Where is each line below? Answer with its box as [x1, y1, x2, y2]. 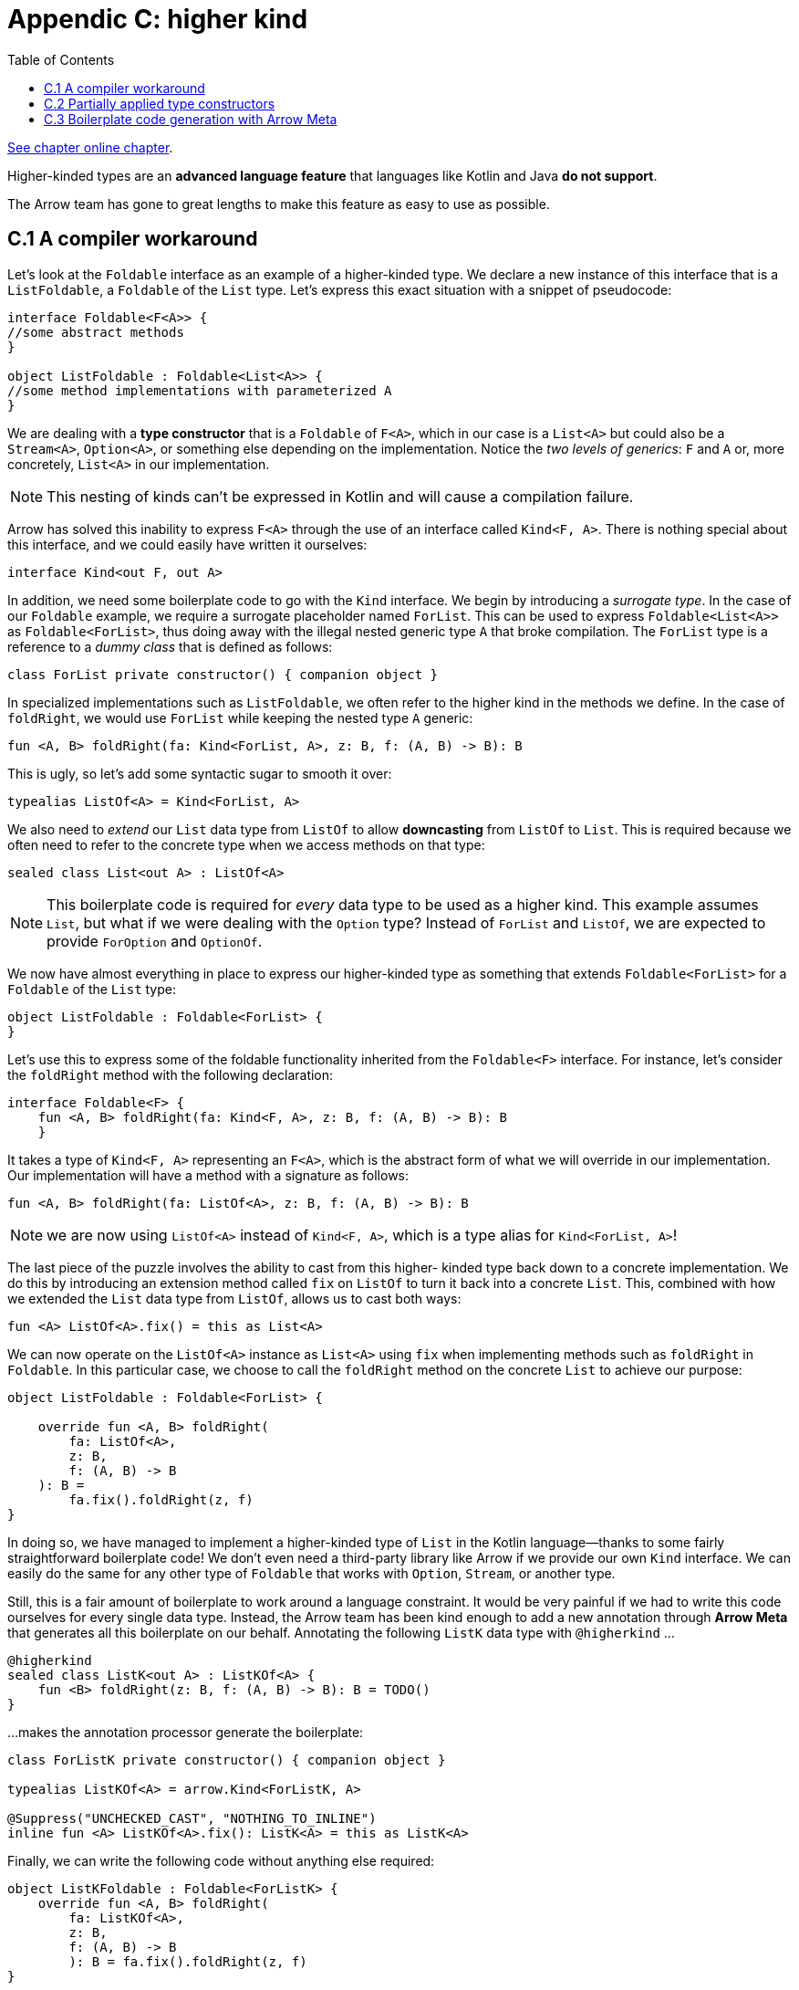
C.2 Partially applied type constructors [44, 95, 275, 111]
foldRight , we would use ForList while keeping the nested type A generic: [7, 709, 473, 726]
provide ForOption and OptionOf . [47, 931, 263, 950]
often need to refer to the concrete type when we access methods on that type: [7, 836, 485, 853]
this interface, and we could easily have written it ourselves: [7, 536, 368, 552]
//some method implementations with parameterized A [7, 382, 392, 398]
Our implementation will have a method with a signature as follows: [7, 1167, 410, 1183]
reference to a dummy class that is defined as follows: [7, 638, 333, 655]
